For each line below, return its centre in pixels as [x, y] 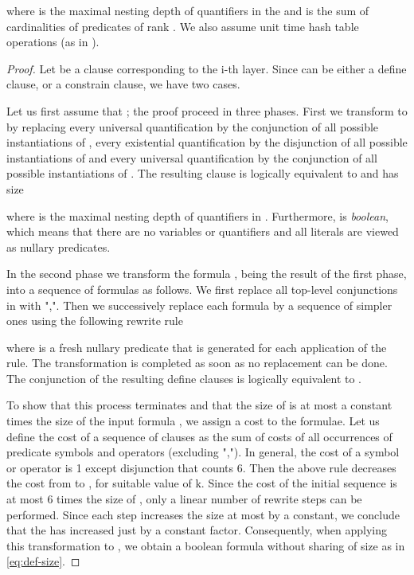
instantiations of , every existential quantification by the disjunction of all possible [207, 142]
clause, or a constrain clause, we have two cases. [123, 84]
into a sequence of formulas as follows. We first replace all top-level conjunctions [202, 289]
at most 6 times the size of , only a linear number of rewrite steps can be [184, 499]
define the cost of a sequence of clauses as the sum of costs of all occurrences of [199, 436]
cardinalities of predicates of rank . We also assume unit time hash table [183, 26]
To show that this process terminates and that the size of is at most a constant [199, 405]
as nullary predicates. [59, 246]
